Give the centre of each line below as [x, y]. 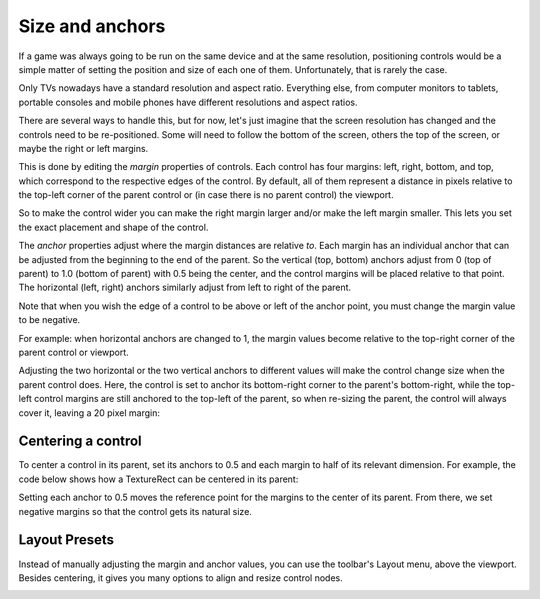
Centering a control [80, 441]
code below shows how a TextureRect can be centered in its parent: [158, 479]
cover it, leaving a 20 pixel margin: [89, 412]
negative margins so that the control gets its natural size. [135, 511]
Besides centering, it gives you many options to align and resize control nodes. [181, 577]
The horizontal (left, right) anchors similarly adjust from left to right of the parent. [185, 287]
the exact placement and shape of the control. [113, 227]
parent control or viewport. [73, 352]
